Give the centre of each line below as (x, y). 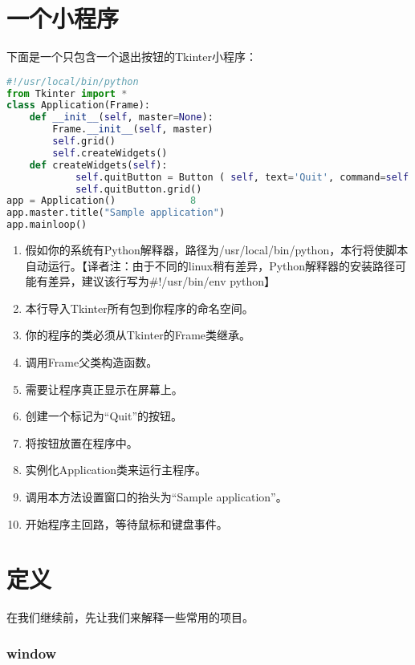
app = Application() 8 (102, 201)
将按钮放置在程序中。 (81, 442)
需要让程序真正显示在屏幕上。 (104, 389)
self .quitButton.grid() (138, 189)
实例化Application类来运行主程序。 (116, 470)
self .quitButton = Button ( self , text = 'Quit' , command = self (242, 177)
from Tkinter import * (67, 93)
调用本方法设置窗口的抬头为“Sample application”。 (156, 497)
